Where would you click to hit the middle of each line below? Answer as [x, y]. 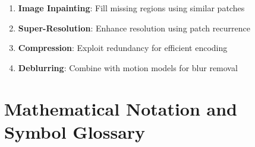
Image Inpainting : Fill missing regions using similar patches [131, 8]
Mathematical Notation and [121, 108]
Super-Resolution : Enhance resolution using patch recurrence [134, 28]
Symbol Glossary [75, 131]
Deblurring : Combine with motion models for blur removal [128, 67]
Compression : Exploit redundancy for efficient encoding [123, 48]
